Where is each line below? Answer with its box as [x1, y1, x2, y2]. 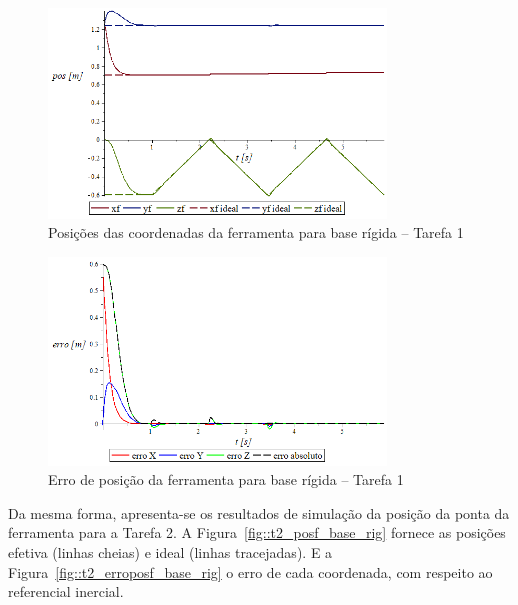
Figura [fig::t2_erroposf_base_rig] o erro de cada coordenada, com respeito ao [8, 561, 493, 582]
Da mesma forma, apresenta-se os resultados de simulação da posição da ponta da [8, 502, 510, 523]
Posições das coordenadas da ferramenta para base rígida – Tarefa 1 [48, 222, 464, 243]
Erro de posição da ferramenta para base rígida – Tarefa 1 [48, 469, 404, 490]
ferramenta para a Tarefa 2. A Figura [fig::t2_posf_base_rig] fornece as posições [8, 522, 506, 543]
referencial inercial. [8, 581, 124, 602]
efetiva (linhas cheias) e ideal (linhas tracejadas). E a [8, 541, 333, 562]
